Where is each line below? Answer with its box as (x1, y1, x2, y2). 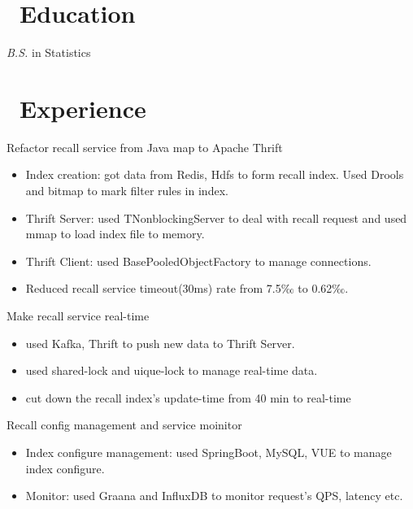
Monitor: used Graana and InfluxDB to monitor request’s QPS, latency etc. (25, 487, 403, 504)
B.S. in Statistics (7, 44, 91, 61)
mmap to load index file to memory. (25, 225, 205, 242)
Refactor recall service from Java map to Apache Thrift (7, 138, 283, 155)
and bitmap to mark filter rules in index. (25, 182, 228, 199)
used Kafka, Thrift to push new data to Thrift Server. (25, 334, 295, 351)
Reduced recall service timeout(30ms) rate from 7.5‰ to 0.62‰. (25, 280, 349, 297)
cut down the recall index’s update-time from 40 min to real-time (25, 389, 351, 406)
